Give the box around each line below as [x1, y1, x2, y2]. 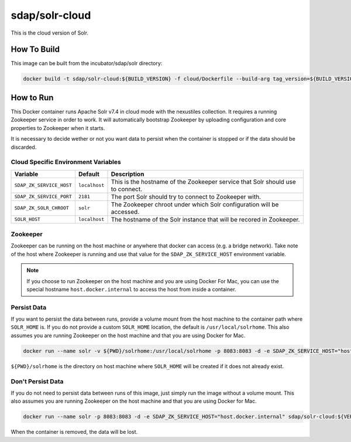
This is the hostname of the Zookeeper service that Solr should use [111, 178, 297, 186]
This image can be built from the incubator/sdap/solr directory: [11, 60, 163, 67]
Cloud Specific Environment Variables [11, 158, 121, 166]
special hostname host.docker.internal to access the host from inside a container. [26, 285, 236, 293]
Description [111, 170, 144, 178]
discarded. [11, 144, 37, 151]
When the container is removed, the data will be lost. [11, 429, 138, 436]
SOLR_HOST [14, 216, 41, 223]
